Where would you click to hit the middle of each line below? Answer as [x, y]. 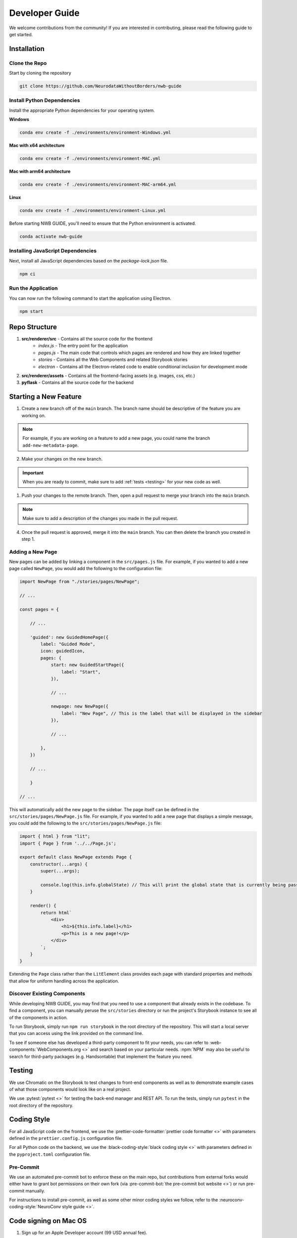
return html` [56, 913]
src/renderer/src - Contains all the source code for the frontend [87, 339]
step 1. [28, 539]
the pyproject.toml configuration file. [50, 1154]
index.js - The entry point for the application [83, 346]
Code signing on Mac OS [48, 1221]
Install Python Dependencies [45, 101]
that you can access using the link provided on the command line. [76, 1033]
